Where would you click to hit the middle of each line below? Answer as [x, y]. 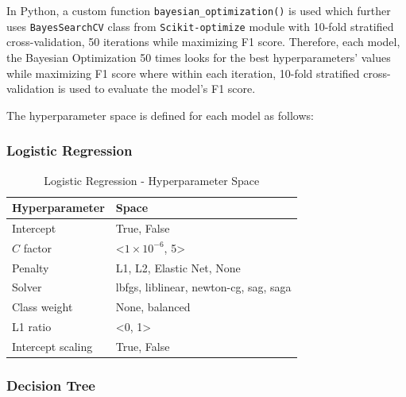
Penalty [31, 267]
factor [38, 247]
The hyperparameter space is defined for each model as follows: [160, 115]
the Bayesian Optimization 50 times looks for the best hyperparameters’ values [199, 57]
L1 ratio [32, 327]
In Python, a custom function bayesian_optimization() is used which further [199, 10]
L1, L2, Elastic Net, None [178, 267]
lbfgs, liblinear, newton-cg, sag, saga [203, 287]
